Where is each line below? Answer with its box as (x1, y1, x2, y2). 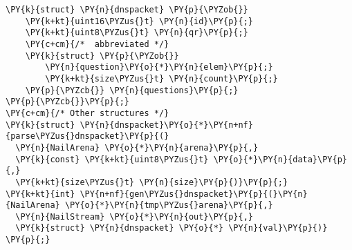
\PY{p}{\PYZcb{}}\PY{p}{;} (6, 97, 129, 107)
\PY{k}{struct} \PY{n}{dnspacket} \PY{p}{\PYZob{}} (6, 5, 248, 15)
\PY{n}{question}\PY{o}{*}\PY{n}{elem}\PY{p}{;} (45, 62, 273, 73)
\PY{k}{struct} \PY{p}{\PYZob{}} (25, 50, 179, 61)
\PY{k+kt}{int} (6, 189, 75, 199)
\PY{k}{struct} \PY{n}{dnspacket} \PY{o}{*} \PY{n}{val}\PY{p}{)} (15, 223, 328, 233)
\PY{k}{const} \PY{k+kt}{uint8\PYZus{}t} (15, 154, 209, 164)
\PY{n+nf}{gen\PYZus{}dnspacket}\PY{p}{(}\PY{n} (80, 189, 308, 199)
